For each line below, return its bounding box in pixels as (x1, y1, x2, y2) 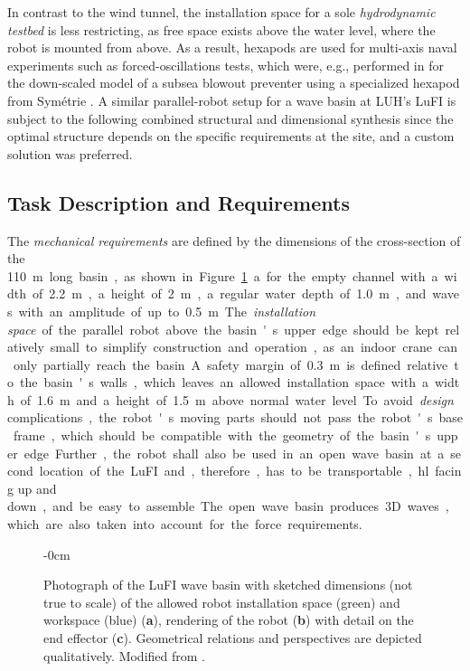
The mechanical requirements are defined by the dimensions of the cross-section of (7, 231, 461, 250)
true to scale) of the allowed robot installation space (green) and (43, 592, 400, 611)
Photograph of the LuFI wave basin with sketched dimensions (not (43, 575, 413, 594)
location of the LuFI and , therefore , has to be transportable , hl (39, 461, 429, 480)
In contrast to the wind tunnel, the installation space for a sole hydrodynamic (7, 3, 436, 21)
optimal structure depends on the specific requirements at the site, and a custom (7, 127, 455, 146)
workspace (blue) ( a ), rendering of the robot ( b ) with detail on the (43, 610, 414, 629)
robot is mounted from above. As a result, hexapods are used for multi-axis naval (7, 38, 457, 57)
